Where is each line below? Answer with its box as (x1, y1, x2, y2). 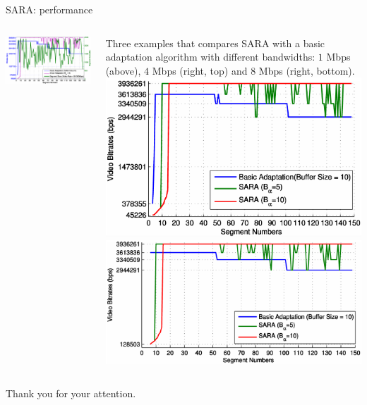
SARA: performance (6, 2, 93, 16)
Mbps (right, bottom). (258, 63, 355, 77)
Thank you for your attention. (6, 386, 136, 401)
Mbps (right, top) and (152, 63, 248, 77)
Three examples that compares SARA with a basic (105, 35, 325, 50)
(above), (105, 63, 141, 77)
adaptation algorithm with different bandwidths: (105, 49, 315, 64)
